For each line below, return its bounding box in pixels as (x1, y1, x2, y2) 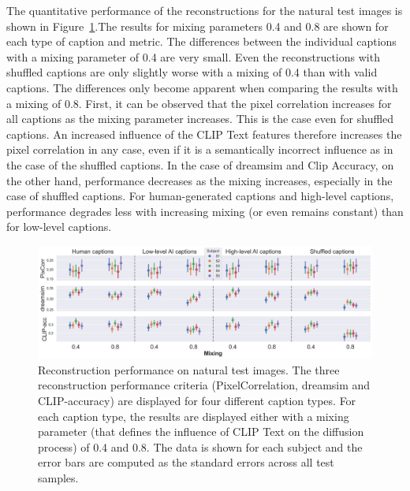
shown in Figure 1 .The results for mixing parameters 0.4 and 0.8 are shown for (6, 17, 389, 34)
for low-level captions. (6, 218, 112, 235)
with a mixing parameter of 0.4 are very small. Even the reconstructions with (6, 48, 380, 65)
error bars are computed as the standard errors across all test (38, 454, 334, 471)
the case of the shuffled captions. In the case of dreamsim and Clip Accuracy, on (6, 156, 394, 173)
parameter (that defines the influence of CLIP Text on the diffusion (38, 423, 364, 440)
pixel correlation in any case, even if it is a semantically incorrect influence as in (6, 141, 393, 158)
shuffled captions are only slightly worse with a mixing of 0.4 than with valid (6, 64, 378, 80)
